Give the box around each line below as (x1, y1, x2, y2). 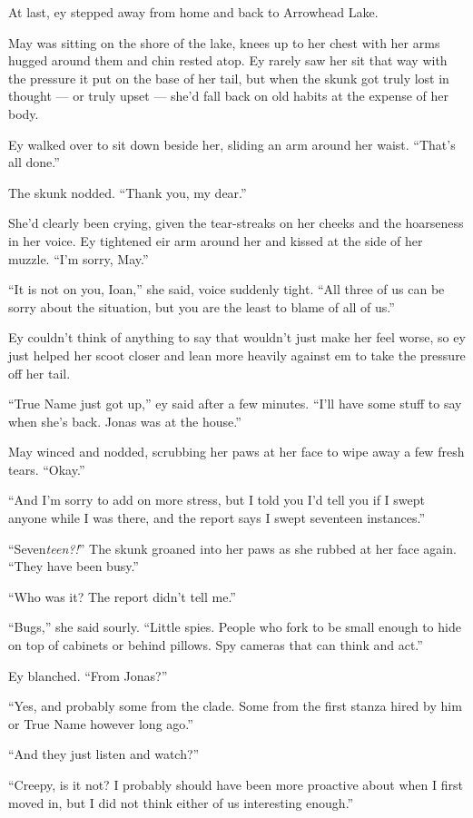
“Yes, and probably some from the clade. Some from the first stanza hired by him (8, 696, 462, 715)
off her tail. (8, 363, 71, 382)
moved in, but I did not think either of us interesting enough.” (8, 793, 354, 812)
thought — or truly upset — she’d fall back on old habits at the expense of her (8, 86, 449, 105)
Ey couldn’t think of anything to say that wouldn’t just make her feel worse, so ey (8, 328, 466, 347)
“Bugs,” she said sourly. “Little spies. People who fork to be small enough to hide (8, 617, 461, 636)
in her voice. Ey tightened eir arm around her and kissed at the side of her (8, 231, 423, 250)
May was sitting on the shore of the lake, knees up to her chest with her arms (8, 33, 440, 52)
